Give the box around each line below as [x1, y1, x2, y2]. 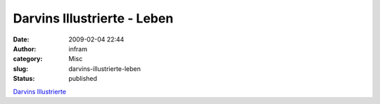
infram [68, 44, 88, 53]
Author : [13, 44, 37, 53]
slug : [13, 64, 28, 73]
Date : [13, 35, 30, 44]
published [68, 74, 98, 83]
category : [13, 55, 43, 63]
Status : [13, 74, 35, 83]
